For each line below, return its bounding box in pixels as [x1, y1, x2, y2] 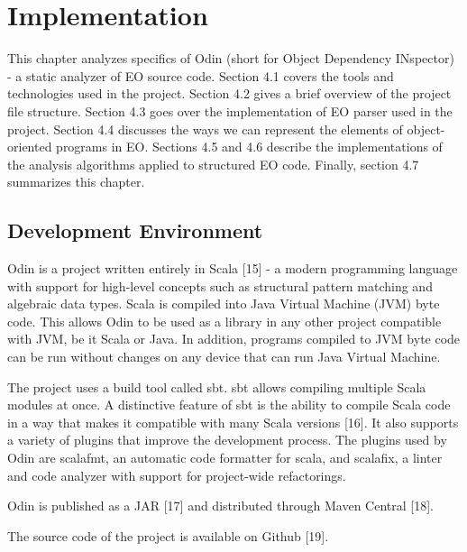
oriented [7, 137, 52, 156]
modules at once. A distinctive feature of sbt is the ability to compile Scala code [7, 395, 451, 414]
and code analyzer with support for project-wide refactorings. [7, 465, 346, 484]
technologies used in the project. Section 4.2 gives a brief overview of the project [7, 84, 452, 103]
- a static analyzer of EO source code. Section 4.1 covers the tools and [7, 66, 394, 85]
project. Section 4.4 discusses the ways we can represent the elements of [7, 119, 403, 138]
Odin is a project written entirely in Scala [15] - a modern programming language [7, 259, 458, 278]
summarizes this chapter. [7, 172, 145, 191]
